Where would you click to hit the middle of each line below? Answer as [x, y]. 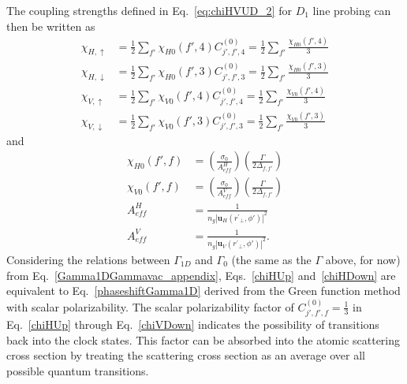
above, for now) [363, 259]
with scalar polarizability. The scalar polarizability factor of [150, 306]
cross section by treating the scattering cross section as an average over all [186, 355]
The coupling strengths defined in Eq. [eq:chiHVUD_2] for [149, 10]
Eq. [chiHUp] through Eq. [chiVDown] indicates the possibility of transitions [193, 324]
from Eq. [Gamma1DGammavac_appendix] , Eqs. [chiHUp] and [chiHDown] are [201, 275]
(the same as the [271, 259]
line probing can [352, 10]
